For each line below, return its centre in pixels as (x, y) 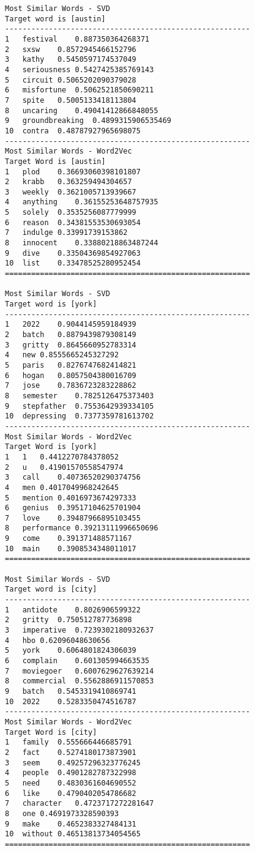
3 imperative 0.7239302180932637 (79, 630)
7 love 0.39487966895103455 (73, 518)
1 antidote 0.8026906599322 (73, 610)
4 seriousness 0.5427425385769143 (79, 69)
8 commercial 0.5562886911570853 (79, 681)
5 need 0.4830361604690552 (71, 783)
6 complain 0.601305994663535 (77, 661)
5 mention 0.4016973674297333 (71, 498)
